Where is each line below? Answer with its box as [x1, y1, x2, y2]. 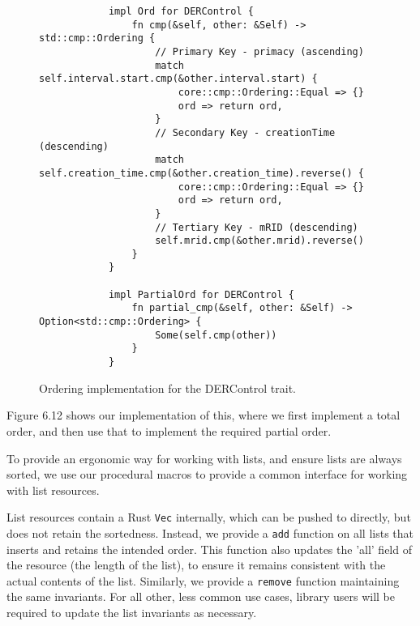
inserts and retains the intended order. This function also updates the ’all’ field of [6, 540, 412, 557]
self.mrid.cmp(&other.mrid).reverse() [155, 235, 364, 247]
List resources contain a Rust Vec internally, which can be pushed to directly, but [6, 509, 411, 526]
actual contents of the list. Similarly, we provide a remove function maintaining [6, 572, 400, 589]
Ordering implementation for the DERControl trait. [39, 379, 296, 396]
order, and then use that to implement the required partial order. [6, 422, 332, 439]
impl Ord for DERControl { [108, 6, 254, 17]
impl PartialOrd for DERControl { [108, 288, 294, 300]
